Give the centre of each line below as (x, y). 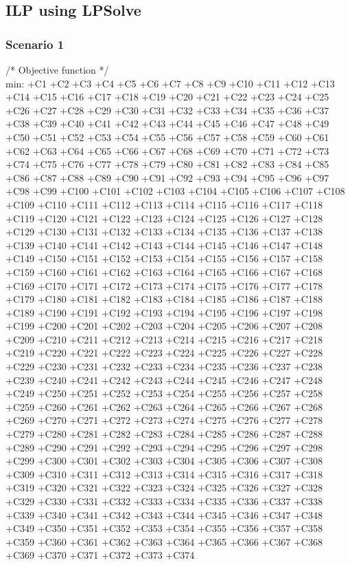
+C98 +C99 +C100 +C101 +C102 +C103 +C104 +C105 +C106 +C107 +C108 (175, 191)
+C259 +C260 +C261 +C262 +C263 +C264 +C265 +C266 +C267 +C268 (164, 406)
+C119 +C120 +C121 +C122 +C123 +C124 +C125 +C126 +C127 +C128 (164, 218)
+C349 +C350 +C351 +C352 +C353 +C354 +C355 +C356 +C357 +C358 (164, 528)
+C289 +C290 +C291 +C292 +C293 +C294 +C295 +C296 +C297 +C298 (164, 447)
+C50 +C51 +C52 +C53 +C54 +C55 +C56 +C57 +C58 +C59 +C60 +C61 (167, 137)
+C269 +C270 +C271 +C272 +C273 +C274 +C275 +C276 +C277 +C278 (164, 420)
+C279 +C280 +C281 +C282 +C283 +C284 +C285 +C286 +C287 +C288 (164, 434)
